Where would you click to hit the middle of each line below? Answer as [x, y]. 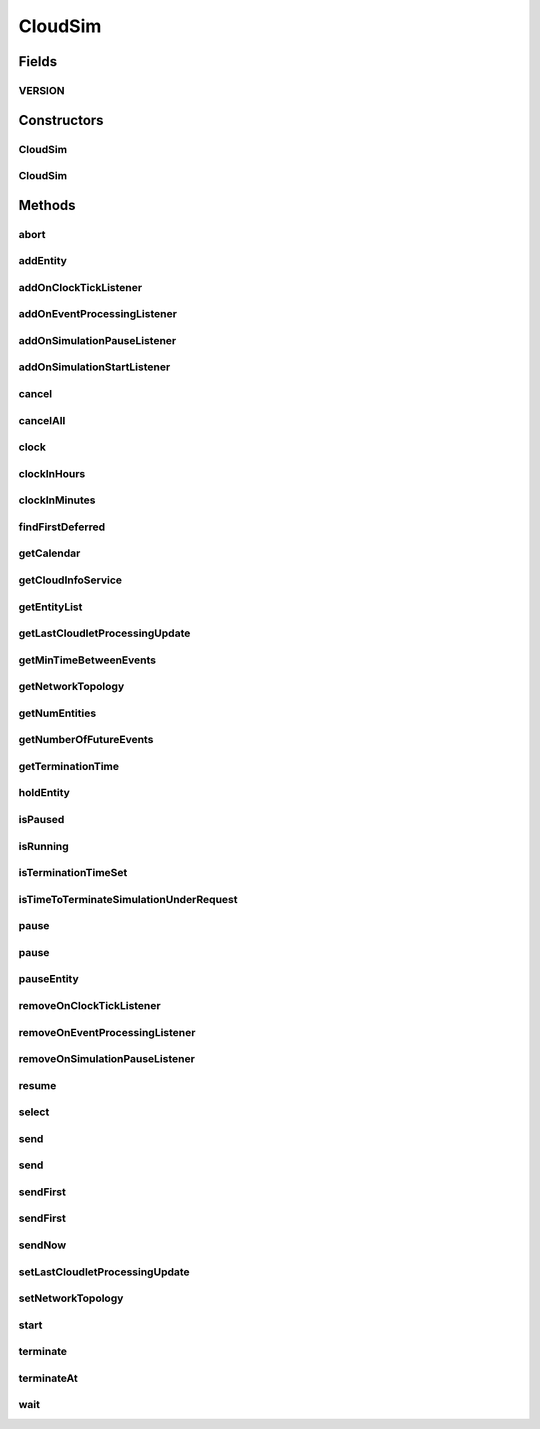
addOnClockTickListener [80, 287]
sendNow [42, 1245]
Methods [47, 205]
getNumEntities [57, 713]
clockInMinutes [57, 500]
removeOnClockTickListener [89, 1005]
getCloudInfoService [70, 580]
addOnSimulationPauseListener [97, 340]
